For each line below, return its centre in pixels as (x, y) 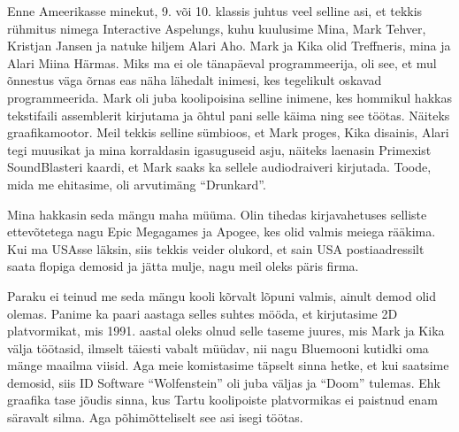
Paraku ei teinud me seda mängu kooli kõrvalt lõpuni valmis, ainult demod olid (222, 295)
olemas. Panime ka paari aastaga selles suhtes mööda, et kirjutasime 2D (203, 313)
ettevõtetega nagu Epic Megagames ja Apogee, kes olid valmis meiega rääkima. (222, 231)
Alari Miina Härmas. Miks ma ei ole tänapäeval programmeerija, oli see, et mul (222, 62)
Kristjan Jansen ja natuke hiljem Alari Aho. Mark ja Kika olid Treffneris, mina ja (229, 46)
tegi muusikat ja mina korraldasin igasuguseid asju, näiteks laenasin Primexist (219, 149)
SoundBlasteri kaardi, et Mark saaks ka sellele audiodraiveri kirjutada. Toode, (219, 167)
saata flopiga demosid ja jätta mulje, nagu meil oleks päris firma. (183, 266)
